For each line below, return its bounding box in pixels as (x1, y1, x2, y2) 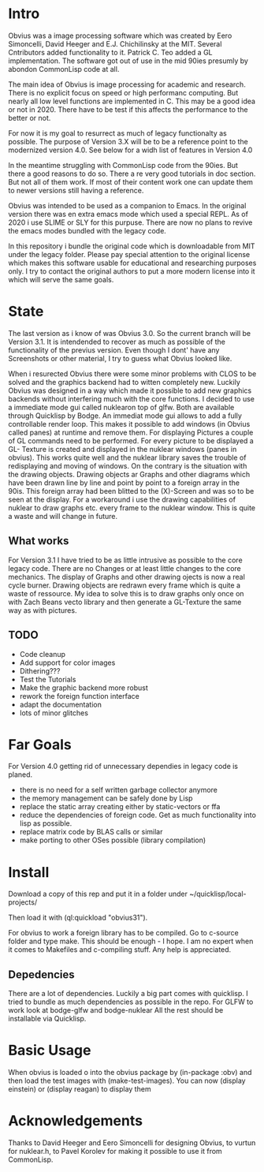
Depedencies (8, 968, 75, 981)
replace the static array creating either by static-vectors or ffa (19, 802, 221, 812)
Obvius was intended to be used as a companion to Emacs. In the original (8, 200, 247, 210)
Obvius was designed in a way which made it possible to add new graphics (8, 386, 252, 395)
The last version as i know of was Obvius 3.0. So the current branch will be (8, 328, 251, 338)
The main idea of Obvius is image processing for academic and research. (8, 80, 246, 89)
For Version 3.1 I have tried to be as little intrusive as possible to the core (8, 555, 243, 565)
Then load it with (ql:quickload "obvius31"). (8, 913, 148, 923)
